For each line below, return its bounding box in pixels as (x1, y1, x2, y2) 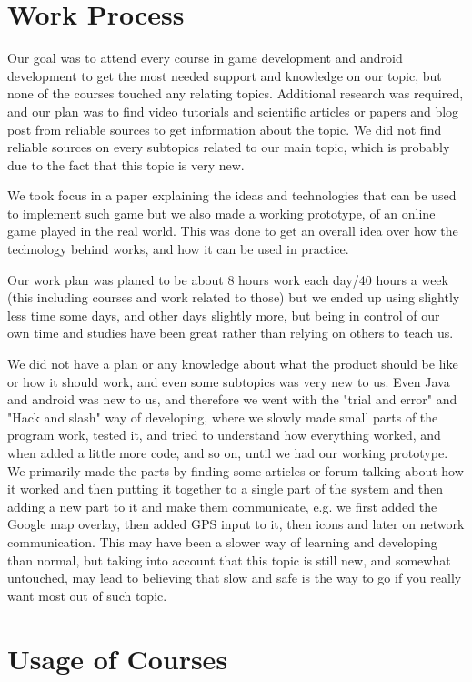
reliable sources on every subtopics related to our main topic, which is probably (7, 137, 450, 157)
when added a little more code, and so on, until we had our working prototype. (7, 443, 448, 462)
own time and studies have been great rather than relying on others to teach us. (7, 323, 454, 342)
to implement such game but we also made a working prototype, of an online (7, 203, 436, 222)
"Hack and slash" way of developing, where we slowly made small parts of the (7, 407, 438, 426)
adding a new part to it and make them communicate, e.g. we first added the (7, 496, 437, 515)
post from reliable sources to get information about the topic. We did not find (7, 119, 442, 138)
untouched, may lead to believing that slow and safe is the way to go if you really (7, 568, 462, 587)
